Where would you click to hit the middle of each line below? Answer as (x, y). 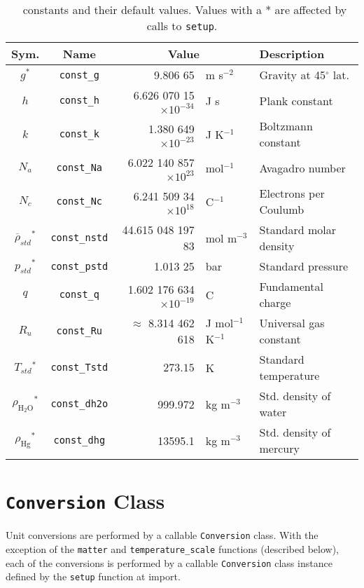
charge (275, 302)
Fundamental (291, 286)
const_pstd (79, 266)
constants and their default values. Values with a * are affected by (185, 9)
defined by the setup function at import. (93, 576)
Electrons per (292, 193)
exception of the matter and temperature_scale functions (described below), (172, 548)
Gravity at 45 (292, 75)
